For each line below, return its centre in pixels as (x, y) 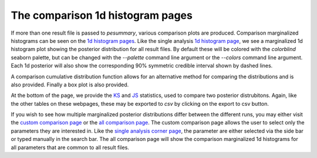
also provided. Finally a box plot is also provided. (70, 85)
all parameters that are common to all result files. (70, 147)
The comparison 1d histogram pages (102, 15)
